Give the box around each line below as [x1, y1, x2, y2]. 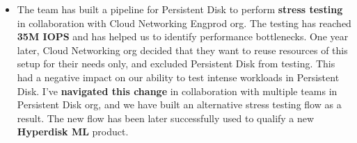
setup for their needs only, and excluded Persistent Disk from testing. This [17, 56, 335, 71]
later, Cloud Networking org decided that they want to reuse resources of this [17, 42, 348, 57]
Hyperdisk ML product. [17, 124, 129, 139]
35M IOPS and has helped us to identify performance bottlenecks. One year [17, 29, 349, 44]
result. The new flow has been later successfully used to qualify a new [17, 110, 315, 125]
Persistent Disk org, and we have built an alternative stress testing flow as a [17, 97, 342, 112]
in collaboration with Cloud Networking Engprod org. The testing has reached [17, 15, 351, 30]
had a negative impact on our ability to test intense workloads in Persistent [17, 69, 340, 84]
